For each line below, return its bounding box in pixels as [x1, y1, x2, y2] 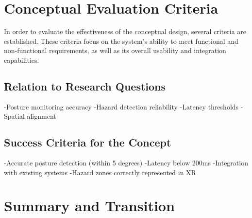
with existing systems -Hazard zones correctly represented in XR [4, 167, 196, 177]
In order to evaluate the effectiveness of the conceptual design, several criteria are [4, 26, 247, 36]
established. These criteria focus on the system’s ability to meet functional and [4, 36, 238, 46]
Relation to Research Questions [4, 78, 166, 93]
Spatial [4, 111, 25, 121]
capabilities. [4, 54, 39, 65]
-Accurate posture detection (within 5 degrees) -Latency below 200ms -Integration [4, 158, 248, 168]
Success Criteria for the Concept [4, 135, 171, 150]
